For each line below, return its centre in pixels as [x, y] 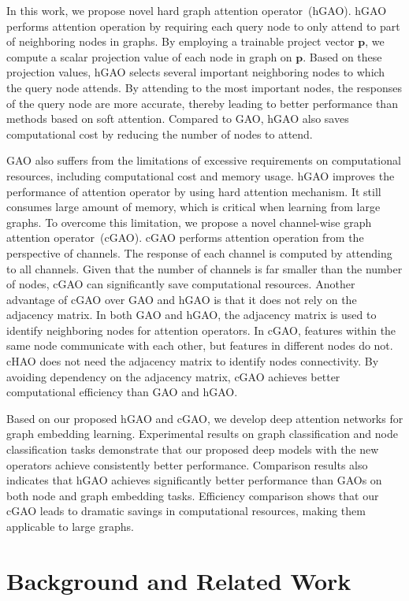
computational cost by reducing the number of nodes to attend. [160, 134]
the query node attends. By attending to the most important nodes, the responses [204, 87]
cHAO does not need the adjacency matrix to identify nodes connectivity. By [193, 361]
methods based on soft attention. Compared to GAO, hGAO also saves [178, 119]
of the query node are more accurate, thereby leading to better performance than [202, 103]
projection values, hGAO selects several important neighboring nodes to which [196, 72]
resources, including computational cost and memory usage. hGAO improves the [201, 175]
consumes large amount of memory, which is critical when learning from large [193, 207]
